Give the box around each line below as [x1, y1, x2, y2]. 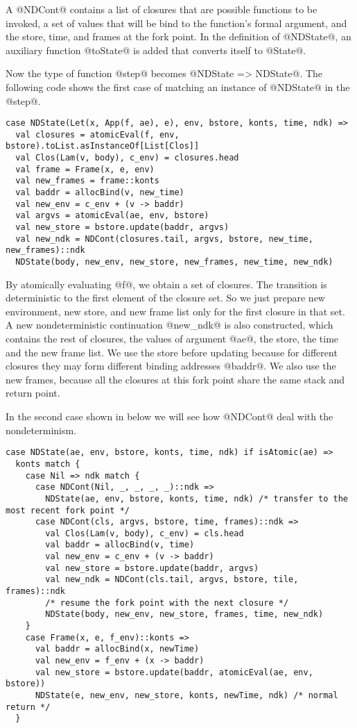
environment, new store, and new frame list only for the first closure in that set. [6, 304, 345, 318]
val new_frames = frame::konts [15, 176, 159, 186]
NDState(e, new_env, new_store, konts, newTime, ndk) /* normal [35, 690, 338, 700]
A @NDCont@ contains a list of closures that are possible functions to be [6, 2, 317, 16]
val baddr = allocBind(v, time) [45, 540, 195, 550]
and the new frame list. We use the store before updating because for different [6, 345, 338, 359]
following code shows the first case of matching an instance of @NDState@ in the [6, 79, 350, 94]
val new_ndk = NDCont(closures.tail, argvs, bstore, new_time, [15, 233, 313, 244]
